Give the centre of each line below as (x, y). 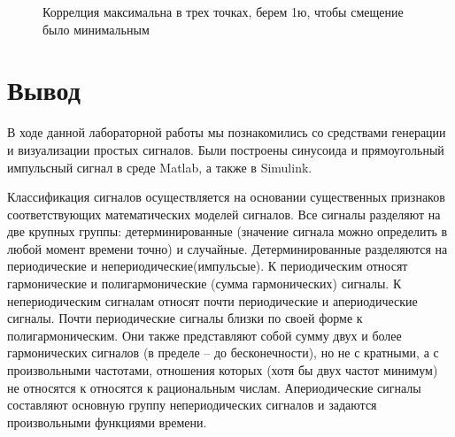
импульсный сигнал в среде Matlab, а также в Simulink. (160, 167)
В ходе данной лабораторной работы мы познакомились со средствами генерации (227, 132)
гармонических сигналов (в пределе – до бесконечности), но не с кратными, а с (223, 353)
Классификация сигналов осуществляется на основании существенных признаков (226, 197)
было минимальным (96, 29)
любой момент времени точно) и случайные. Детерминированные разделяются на (227, 248)
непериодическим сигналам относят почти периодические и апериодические (212, 300)
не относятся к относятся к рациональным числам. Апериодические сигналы (214, 387)
